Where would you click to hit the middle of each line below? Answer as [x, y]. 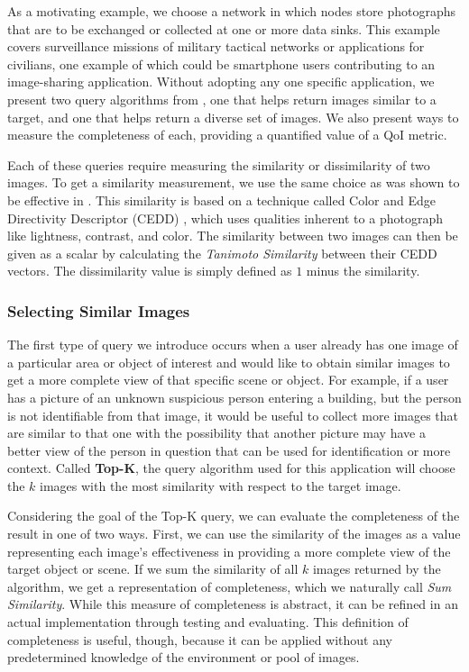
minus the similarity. [363, 271]
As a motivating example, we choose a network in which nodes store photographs [232, 11]
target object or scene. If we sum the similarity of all [153, 569]
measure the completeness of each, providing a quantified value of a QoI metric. [227, 135]
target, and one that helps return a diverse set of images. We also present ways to [233, 117]
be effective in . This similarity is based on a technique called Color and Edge [221, 200]
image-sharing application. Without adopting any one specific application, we [221, 82]
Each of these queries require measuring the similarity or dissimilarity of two [219, 164]
